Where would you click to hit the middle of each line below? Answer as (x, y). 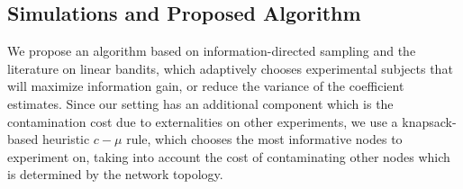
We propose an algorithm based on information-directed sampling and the (212, 51)
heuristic (66, 139)
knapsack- (429, 121)
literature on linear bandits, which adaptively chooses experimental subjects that (230, 68)
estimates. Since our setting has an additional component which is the (200, 103)
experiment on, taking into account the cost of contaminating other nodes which (229, 156)
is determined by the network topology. (115, 174)
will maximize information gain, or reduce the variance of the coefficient (206, 86)
